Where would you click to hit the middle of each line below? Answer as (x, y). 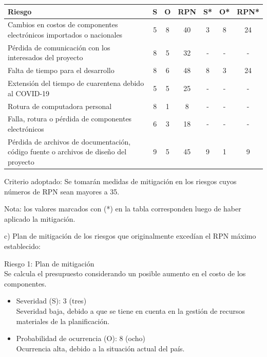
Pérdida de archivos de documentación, (69, 141)
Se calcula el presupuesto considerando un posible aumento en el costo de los (125, 273)
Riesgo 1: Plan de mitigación (49, 263)
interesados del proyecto (45, 57)
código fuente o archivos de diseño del (67, 151)
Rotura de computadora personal (60, 106)
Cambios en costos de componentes (63, 24)
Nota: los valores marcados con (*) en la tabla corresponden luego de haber (123, 209)
